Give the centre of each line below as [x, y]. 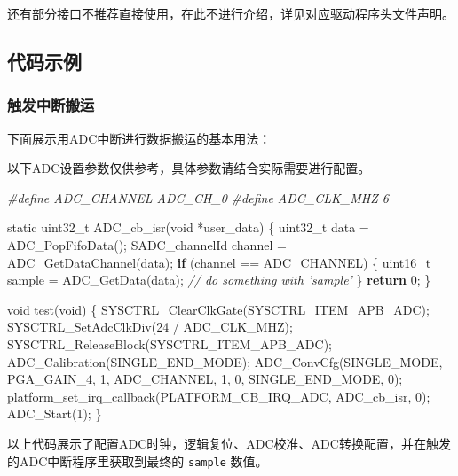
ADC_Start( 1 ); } [55, 414]
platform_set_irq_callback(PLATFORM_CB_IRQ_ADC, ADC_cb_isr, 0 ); [219, 396]
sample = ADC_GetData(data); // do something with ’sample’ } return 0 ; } [219, 280]
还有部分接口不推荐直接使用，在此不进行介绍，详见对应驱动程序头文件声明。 [231, 13]
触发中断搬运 [51, 105]
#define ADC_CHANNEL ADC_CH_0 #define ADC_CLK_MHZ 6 [198, 197]
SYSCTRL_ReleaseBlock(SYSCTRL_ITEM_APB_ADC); [170, 343]
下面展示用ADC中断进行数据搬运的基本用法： [139, 138]
